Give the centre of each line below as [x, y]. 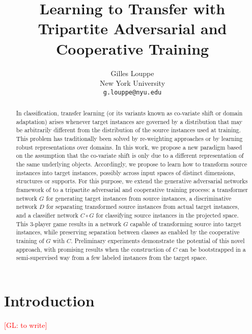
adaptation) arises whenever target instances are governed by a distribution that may [129, 121]
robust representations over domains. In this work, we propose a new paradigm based [129, 147]
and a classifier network [47, 215]
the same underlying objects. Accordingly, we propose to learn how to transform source [132, 164]
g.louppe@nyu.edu [132, 92]
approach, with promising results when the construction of [93, 249]
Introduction [49, 300]
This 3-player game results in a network [69, 223]
